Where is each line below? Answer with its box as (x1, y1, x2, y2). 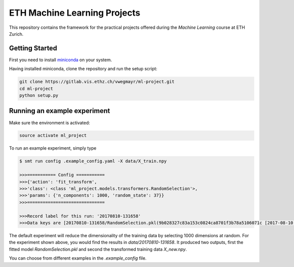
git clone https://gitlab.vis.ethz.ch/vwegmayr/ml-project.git (19, 79, 175, 85)
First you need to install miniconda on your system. (9, 57, 112, 63)
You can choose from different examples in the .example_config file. (9, 255, 147, 261)
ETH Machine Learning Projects (9, 7, 141, 18)
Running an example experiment (9, 107, 110, 115)
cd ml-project (19, 86, 53, 91)
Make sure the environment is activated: (9, 120, 90, 126)
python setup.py (19, 93, 59, 98)
